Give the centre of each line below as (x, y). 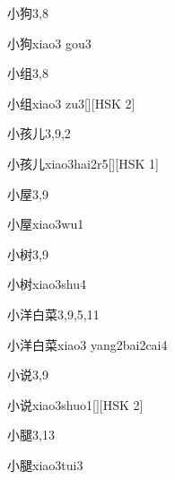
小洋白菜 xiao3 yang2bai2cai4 (87, 344)
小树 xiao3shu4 (47, 284)
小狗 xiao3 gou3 (49, 43)
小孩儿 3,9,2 (39, 133)
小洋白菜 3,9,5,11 (53, 314)
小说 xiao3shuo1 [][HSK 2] (75, 404)
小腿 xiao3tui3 (45, 464)
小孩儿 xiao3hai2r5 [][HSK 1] (83, 163)
